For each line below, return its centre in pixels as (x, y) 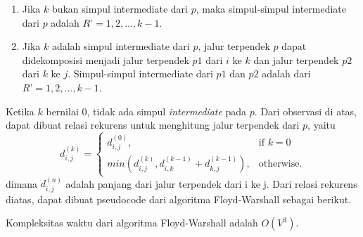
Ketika (20, 111)
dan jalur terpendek (296, 59)
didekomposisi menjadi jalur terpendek (106, 59)
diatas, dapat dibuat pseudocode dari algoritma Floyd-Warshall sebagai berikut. (179, 199)
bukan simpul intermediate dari (120, 8)
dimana (22, 183)
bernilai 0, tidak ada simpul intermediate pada (146, 111)
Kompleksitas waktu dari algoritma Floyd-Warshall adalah (132, 223)
